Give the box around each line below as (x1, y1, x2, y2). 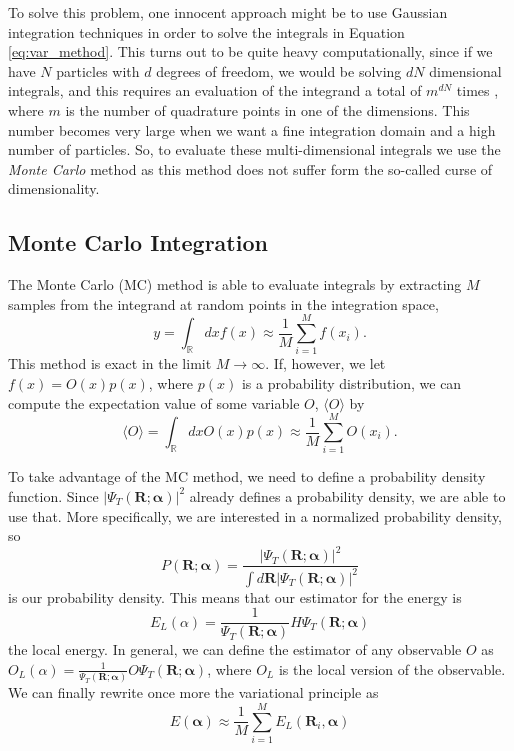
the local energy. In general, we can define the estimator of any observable (8, 639, 462, 660)
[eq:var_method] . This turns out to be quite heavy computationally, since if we (8, 41, 493, 62)
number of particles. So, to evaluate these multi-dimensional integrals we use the (8, 139, 501, 160)
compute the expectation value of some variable (8, 392, 300, 413)
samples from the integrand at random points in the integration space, (8, 293, 439, 314)
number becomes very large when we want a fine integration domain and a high (8, 119, 496, 140)
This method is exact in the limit (8, 353, 212, 374)
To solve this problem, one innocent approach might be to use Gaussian (8, 2, 448, 22)
